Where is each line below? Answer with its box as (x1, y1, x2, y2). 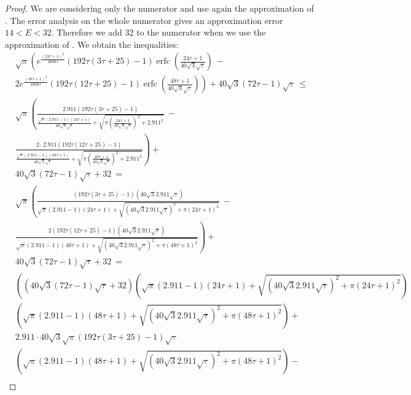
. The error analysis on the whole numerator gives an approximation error (5, 13, 283, 26)
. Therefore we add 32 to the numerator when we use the (51, 26, 266, 39)
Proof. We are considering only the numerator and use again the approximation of (5, 2, 314, 14)
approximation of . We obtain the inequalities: (5, 37, 179, 50)
